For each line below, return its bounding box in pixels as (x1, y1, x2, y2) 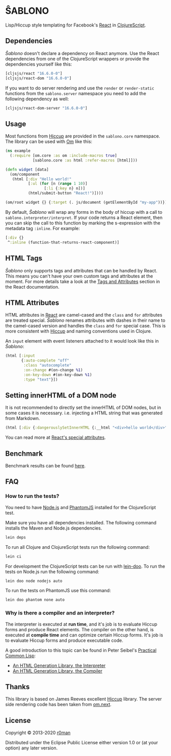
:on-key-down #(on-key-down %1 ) (23, 372, 93, 377)
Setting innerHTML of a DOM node (5, 391, 117, 400)
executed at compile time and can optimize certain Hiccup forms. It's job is (5, 632, 163, 638)
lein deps (5, 535, 26, 540)
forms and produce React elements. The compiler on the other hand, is (5, 626, 154, 632)
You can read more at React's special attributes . (5, 434, 106, 440)
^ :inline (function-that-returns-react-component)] (7, 240, 120, 245)
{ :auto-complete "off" (21, 358, 70, 363)
